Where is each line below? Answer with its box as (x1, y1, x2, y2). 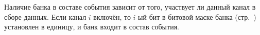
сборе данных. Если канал (4, 11, 86, 22)
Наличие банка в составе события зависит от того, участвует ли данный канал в (4, 2, 256, 12)
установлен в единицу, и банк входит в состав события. (4, 21, 179, 32)
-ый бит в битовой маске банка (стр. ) (135, 11, 256, 22)
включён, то (93, 11, 131, 22)
